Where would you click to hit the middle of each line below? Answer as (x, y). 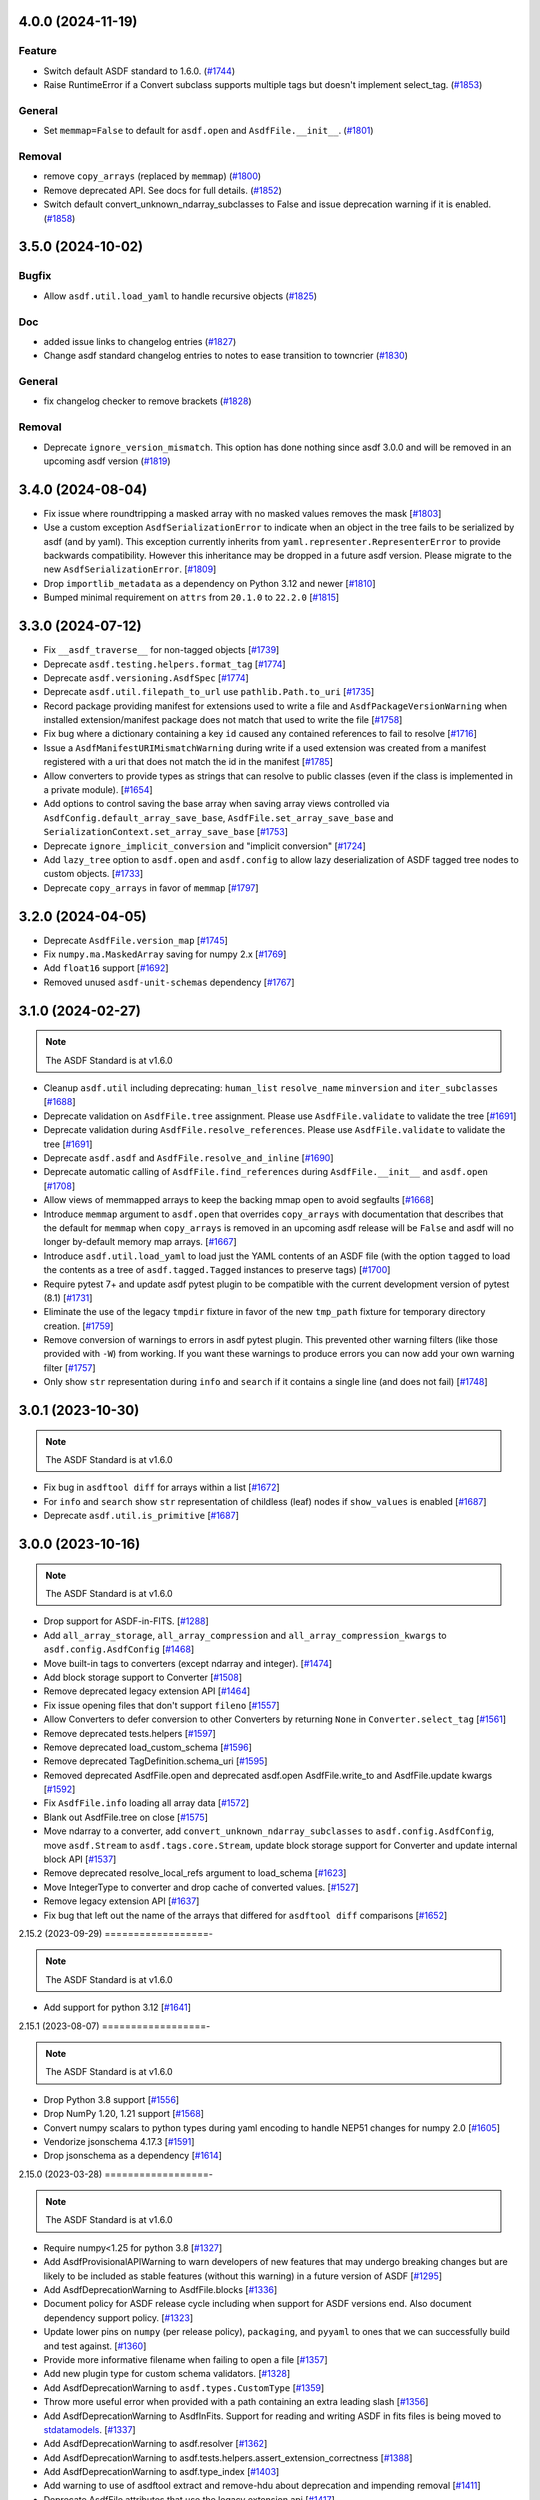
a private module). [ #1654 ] (98, 790)
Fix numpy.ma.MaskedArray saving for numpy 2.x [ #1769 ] (165, 954)
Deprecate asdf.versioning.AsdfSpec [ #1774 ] (146, 677)
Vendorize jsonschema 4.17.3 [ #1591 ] (119, 2141)
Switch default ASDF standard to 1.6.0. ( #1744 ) (139, 71)
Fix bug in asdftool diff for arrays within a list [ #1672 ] (161, 1487)
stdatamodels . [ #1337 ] (89, 2429)
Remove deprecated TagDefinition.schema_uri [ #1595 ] (155, 1761)
